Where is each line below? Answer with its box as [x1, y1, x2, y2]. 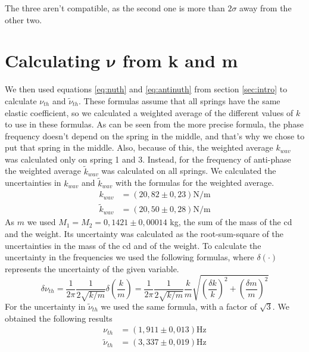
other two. [5, 13, 42, 26]
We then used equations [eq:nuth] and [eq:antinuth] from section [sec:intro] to [5, 83, 288, 95]
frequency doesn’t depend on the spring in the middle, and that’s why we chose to [5, 129, 305, 142]
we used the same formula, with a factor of [101, 300, 257, 312]
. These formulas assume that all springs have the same [79, 94, 280, 107]
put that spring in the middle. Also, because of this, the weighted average [5, 141, 273, 154]
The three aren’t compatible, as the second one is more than [5, 2, 225, 14]
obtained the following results [5, 311, 113, 324]
